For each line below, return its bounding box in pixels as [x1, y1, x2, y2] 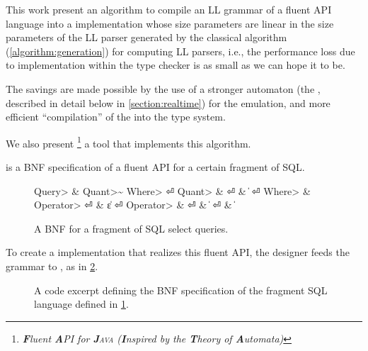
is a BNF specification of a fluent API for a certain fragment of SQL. [6, 160, 305, 174]
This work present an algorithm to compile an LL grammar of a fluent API [6, 2, 332, 16]
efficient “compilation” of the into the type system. [6, 109, 226, 124]
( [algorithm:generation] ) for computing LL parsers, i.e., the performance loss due [6, 43, 355, 58]
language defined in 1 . [34, 296, 129, 311]
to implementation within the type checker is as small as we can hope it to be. [6, 57, 345, 72]
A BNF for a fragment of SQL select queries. [34, 221, 229, 235]
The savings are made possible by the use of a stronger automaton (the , [6, 81, 321, 96]
